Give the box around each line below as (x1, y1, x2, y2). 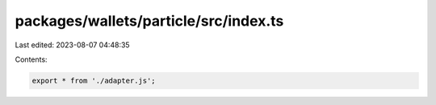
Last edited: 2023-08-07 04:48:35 (15, 40, 130, 50)
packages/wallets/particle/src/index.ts (15, 12, 284, 30)
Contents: (15, 55, 48, 64)
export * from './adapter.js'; (31, 76, 157, 85)
